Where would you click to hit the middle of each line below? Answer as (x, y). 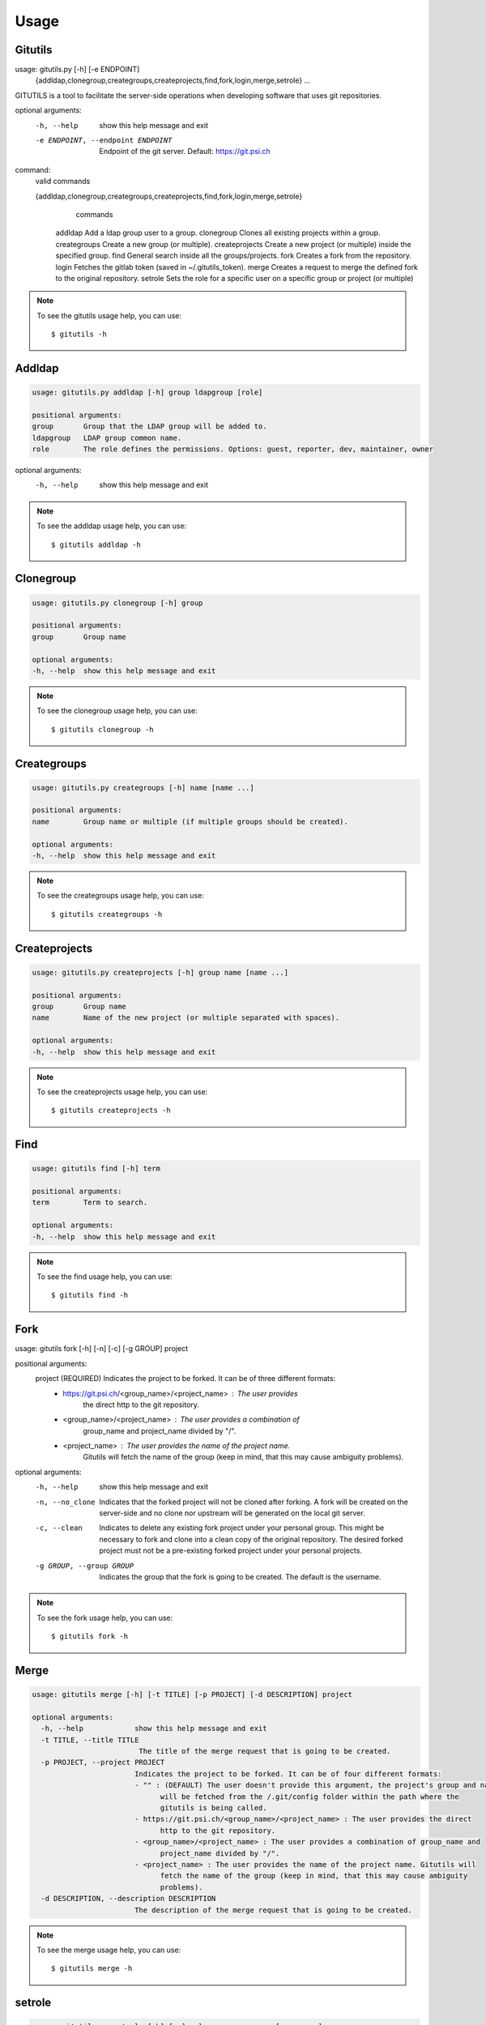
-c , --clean (59, 1528)
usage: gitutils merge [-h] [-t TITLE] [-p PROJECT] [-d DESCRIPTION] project (192, 1695)
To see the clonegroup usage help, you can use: (117, 711)
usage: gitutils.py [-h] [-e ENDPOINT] (77, 70)
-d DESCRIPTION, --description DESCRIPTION (128, 1899)
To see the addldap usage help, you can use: (112, 526)
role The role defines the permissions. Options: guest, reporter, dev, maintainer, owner (232, 449)
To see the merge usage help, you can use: (109, 1950)
